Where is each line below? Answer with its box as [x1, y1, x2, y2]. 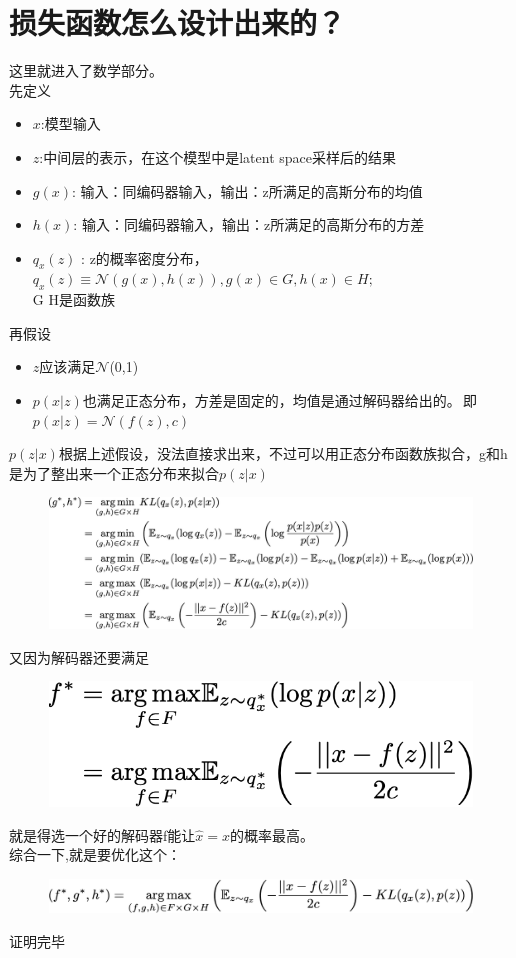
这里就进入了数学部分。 [9, 60, 163, 81]
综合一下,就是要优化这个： [9, 844, 181, 865]
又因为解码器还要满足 [9, 646, 149, 667]
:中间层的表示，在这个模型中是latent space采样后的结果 [39, 146, 396, 167]
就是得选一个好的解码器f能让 [9, 824, 196, 845]
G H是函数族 [32, 289, 115, 310]
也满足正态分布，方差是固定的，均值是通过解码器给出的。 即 [82, 390, 478, 411]
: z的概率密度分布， [81, 247, 208, 268]
